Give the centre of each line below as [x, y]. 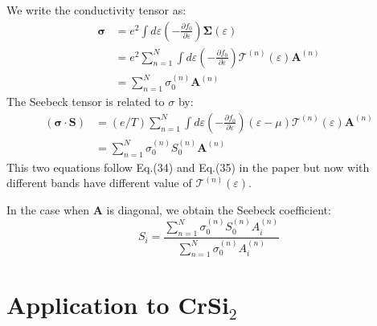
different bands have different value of [99, 183]
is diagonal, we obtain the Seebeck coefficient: [219, 209]
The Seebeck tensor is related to [86, 102]
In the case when [48, 209]
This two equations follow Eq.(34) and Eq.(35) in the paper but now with [188, 167]
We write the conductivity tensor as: [96, 10]
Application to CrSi [118, 304]
